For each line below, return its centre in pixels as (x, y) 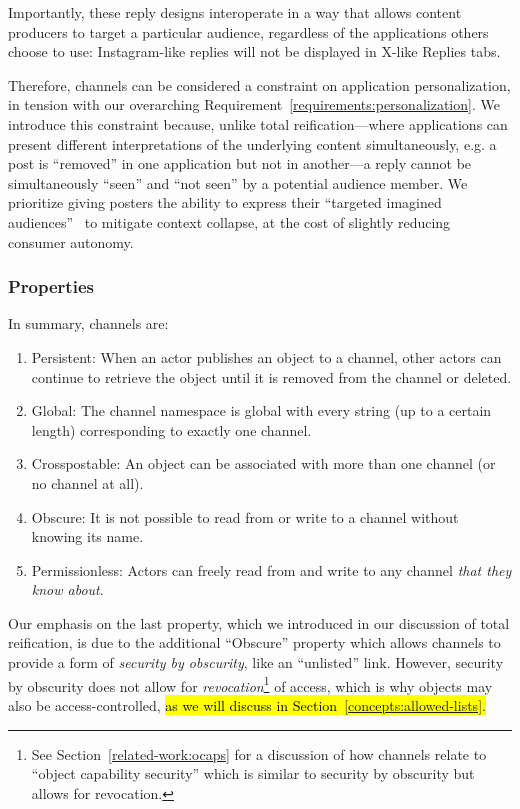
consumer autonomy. (71, 241)
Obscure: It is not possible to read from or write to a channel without (245, 516)
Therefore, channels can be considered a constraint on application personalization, (259, 84)
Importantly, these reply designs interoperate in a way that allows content (235, 12)
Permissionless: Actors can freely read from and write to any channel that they (271, 569)
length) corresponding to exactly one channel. (171, 429)
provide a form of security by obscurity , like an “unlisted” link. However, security (256, 662)
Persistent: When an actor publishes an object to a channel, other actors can (266, 356)
